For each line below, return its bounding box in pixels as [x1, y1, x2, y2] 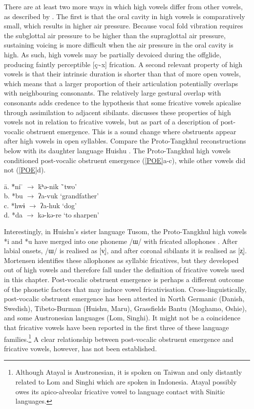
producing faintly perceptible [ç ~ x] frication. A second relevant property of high [4, 59, 243, 69]
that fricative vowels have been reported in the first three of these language [4, 322, 229, 332]
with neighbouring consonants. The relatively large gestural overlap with [4, 88, 221, 98]
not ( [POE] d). [4, 165, 46, 175]
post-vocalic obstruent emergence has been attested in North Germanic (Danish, [4, 293, 245, 304]
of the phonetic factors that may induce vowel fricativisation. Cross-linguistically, [4, 284, 247, 294]
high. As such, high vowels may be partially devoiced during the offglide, [4, 49, 221, 59]
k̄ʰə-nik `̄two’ [38, 181, 77, 191]
